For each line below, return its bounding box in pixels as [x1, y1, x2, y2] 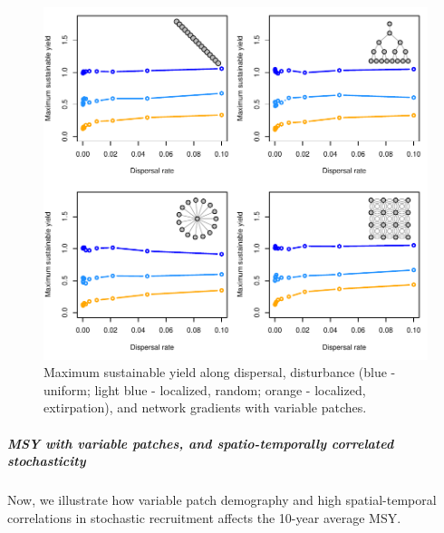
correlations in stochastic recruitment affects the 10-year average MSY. [7, 508, 401, 527]
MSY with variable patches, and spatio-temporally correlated [7, 433, 394, 452]
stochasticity [7, 451, 86, 470]
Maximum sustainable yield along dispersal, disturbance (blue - [43, 363, 396, 382]
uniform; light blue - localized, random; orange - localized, [43, 380, 366, 399]
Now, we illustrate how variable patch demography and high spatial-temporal [7, 490, 437, 509]
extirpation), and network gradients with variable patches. [43, 398, 367, 417]
